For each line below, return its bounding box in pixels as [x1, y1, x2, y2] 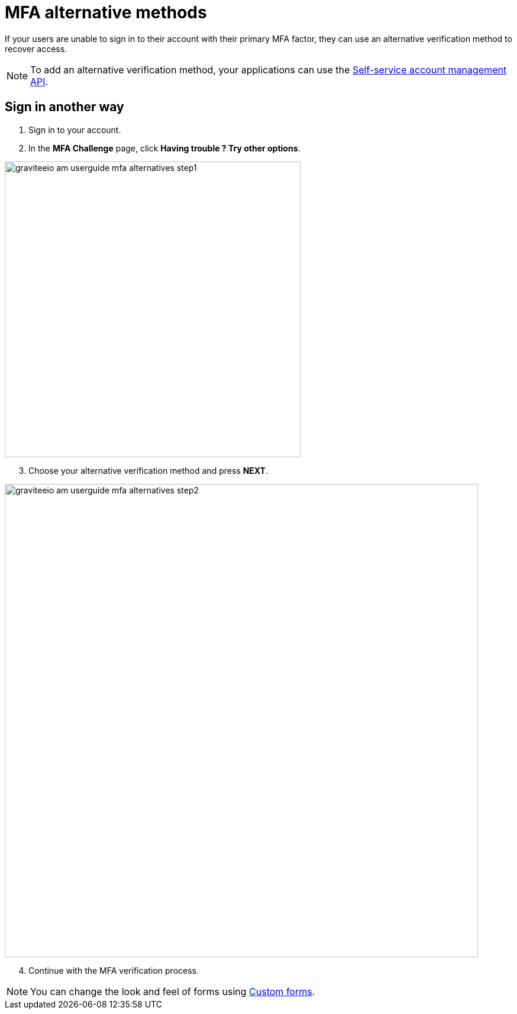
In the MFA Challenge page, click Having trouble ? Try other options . [28, 143, 300, 153]
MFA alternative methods [5, 2, 207, 22]
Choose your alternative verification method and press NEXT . [28, 465, 268, 476]
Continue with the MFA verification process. [28, 965, 199, 976]
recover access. [5, 43, 67, 54]
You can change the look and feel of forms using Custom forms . [30, 985, 315, 997]
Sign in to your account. [28, 124, 121, 135]
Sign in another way [5, 99, 124, 115]
